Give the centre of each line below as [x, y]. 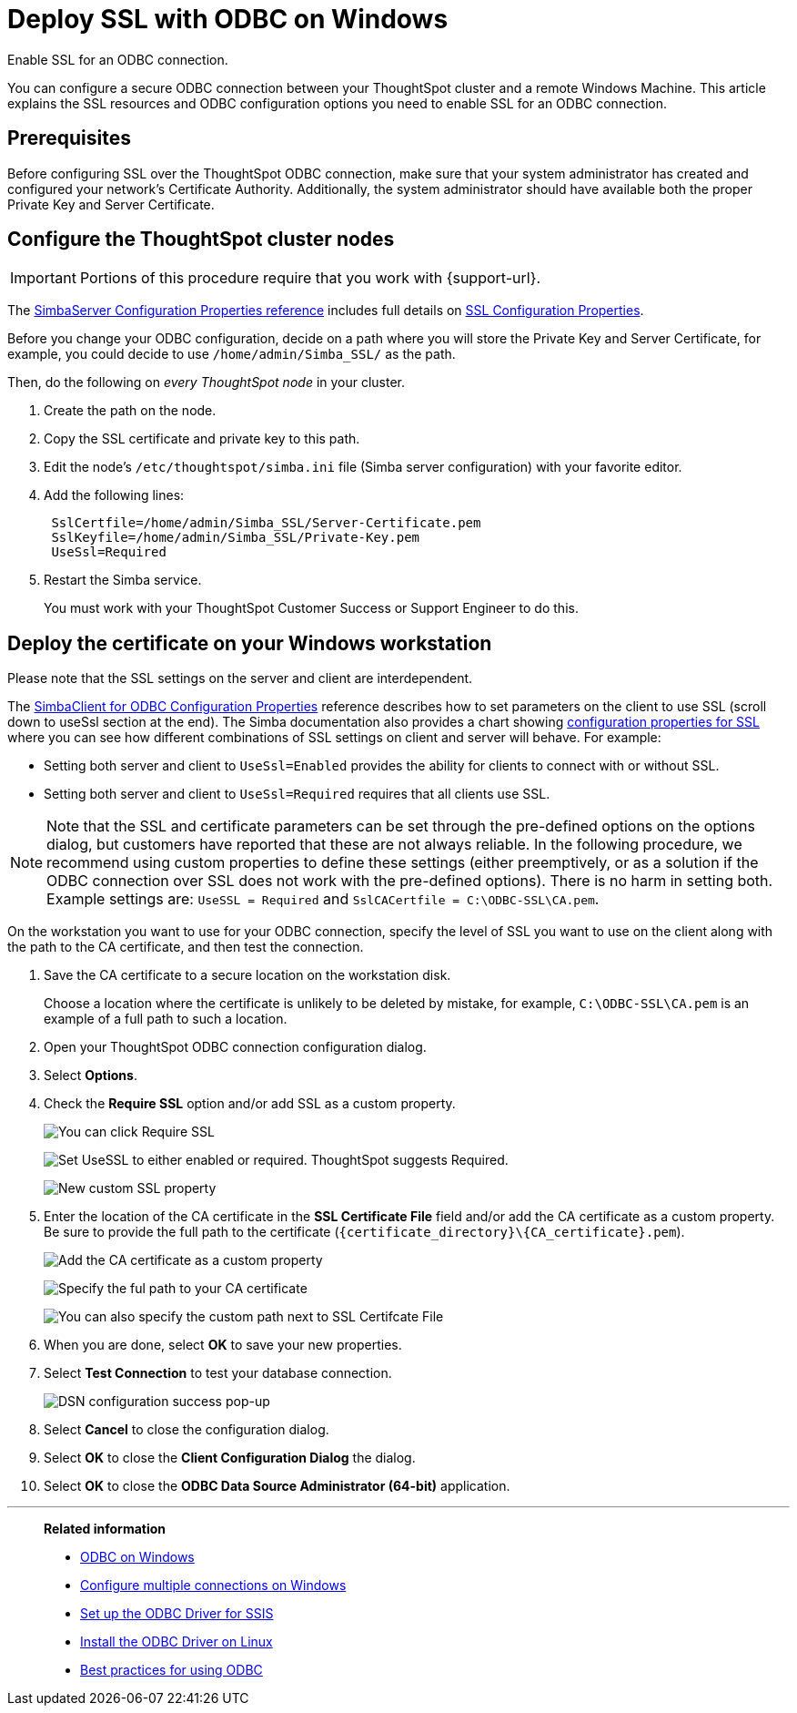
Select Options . [91, 1076]
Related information [105, 1529]
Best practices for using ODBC [172, 1670]
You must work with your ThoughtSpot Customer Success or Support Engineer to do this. [311, 608]
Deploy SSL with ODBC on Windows [228, 19]
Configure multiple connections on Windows [213, 1586]
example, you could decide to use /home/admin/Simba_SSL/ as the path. [232, 354]
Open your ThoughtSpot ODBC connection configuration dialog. [235, 1047]
